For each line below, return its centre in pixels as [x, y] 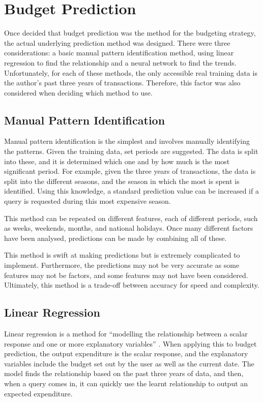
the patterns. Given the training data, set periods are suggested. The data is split [131, 151]
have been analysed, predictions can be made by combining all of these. [115, 238]
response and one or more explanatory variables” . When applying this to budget [130, 343]
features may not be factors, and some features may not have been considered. [126, 275]
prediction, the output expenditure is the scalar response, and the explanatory [126, 353]
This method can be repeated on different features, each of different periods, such [131, 218]
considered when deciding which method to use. [78, 92]
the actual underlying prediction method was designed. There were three [117, 42]
